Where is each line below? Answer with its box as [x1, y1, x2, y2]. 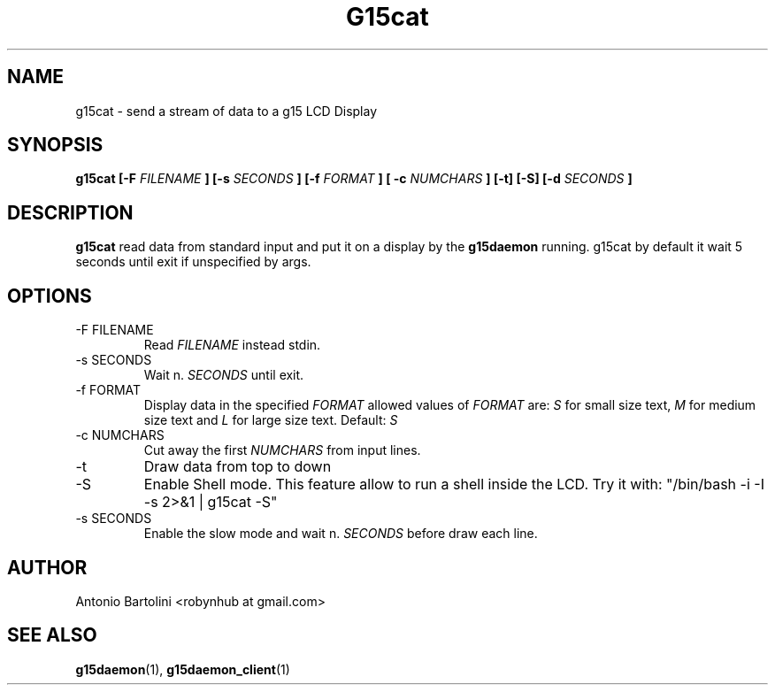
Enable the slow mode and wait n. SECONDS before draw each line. [143, 526, 538, 542]
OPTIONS [7, 284, 92, 307]
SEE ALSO [7, 624, 97, 647]
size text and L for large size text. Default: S [143, 412, 398, 428]
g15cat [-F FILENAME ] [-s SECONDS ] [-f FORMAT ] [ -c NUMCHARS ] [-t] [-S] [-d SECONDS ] [75, 171, 633, 187]
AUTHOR [7, 556, 88, 579]
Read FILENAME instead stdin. [143, 337, 321, 353]
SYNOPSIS [7, 134, 104, 157]
